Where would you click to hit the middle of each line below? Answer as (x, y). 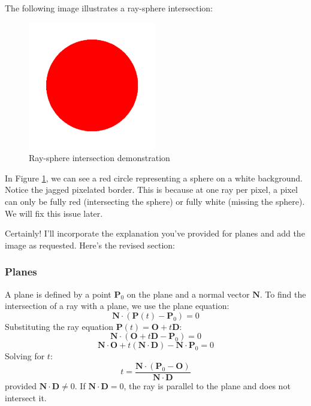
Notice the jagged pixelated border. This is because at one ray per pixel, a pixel (151, 190)
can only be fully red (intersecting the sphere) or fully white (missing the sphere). (155, 201)
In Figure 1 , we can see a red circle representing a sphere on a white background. (154, 178)
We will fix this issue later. (54, 213)
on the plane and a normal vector (188, 294)
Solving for (25, 356)
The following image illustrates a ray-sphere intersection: (109, 8)
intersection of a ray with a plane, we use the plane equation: (117, 306)
